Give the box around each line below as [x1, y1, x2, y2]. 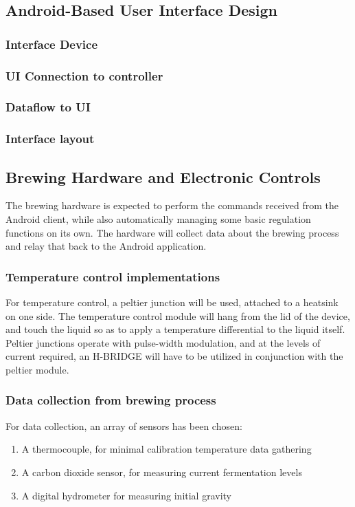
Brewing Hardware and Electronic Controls [5, 166, 321, 187]
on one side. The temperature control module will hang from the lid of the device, [5, 308, 350, 323]
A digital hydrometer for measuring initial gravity [21, 488, 231, 502]
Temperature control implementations [5, 268, 220, 285]
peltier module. [5, 362, 69, 376]
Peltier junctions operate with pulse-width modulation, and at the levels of [5, 335, 321, 349]
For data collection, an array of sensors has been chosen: [5, 418, 242, 433]
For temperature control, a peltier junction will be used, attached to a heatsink [5, 294, 339, 309]
